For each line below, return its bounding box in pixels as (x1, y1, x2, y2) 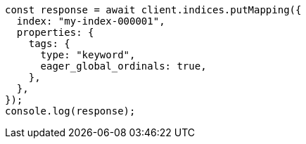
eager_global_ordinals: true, (40, 60, 207, 72)
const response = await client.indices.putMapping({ (5, 4, 302, 15)
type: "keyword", (40, 49, 136, 60)
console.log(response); (5, 105, 136, 117)
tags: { (28, 38, 70, 49)
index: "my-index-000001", (16, 15, 165, 27)
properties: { (16, 27, 94, 38)
